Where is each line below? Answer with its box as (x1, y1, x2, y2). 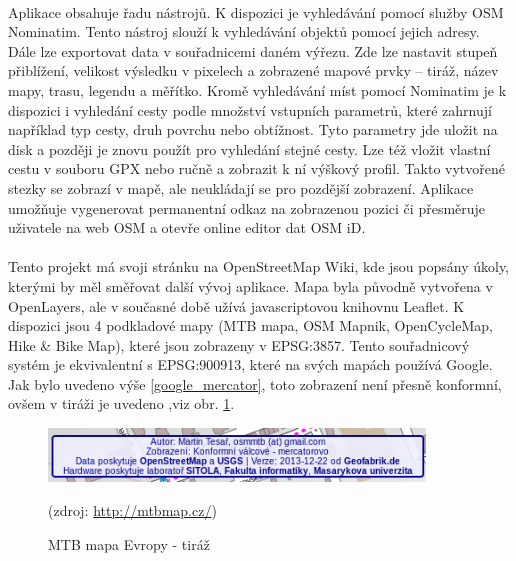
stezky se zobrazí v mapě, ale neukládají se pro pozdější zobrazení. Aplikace (8, 177, 474, 198)
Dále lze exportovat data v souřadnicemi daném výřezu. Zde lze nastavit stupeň (8, 40, 498, 61)
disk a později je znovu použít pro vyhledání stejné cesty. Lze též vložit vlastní (8, 138, 491, 159)
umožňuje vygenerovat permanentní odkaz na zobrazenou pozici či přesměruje (8, 197, 486, 218)
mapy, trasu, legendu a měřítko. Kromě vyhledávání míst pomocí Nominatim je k (8, 79, 507, 100)
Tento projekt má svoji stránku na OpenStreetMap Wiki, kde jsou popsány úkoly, (8, 256, 510, 277)
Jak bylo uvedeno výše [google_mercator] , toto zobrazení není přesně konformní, (8, 373, 502, 394)
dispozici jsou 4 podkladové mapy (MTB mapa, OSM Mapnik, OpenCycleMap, (8, 315, 493, 336)
